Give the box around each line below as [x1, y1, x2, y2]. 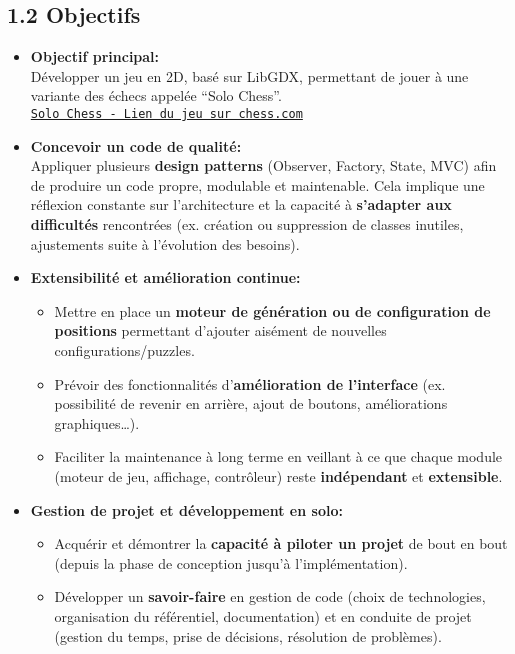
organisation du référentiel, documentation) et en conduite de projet [54, 605, 472, 626]
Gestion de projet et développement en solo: [30, 499, 343, 520]
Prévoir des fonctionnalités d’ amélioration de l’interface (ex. [54, 373, 446, 394]
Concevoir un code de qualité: [30, 135, 242, 156]
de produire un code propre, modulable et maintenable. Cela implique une [30, 174, 485, 195]
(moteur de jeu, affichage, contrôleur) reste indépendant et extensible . [54, 465, 503, 486]
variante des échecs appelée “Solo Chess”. [30, 85, 282, 106]
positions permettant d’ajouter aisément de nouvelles [54, 320, 387, 341]
